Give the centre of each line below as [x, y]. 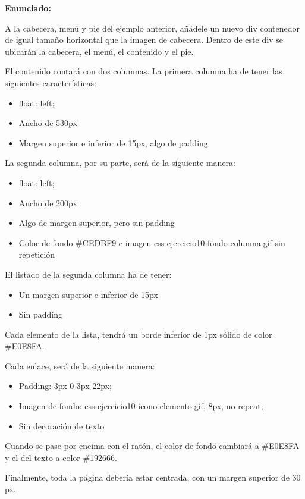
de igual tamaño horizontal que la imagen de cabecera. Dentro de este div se [144, 40]
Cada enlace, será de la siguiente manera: [80, 365]
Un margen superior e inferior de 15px [88, 294]
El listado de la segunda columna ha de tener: [88, 274]
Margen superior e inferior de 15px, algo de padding [113, 142]
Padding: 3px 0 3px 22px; [65, 386]
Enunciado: [28, 8]
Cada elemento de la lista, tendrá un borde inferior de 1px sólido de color [139, 334]
